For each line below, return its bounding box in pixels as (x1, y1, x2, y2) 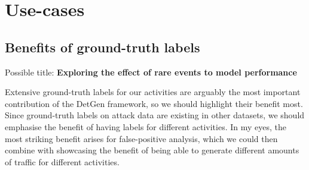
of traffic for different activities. (5, 155, 120, 168)
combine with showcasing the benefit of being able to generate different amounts (5, 144, 299, 156)
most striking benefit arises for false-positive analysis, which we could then (5, 132, 278, 144)
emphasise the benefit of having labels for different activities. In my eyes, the (5, 120, 286, 133)
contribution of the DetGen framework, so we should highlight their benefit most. (5, 97, 303, 109)
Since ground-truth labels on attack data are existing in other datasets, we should (5, 109, 305, 121)
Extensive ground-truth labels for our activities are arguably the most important (5, 86, 301, 98)
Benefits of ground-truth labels (5, 37, 200, 56)
